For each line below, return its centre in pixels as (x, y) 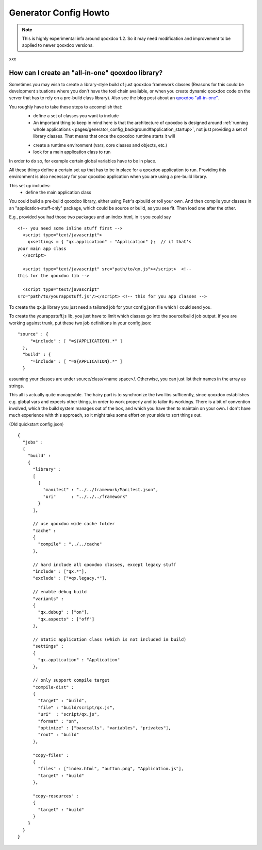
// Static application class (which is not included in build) (110, 639)
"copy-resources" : (56, 796)
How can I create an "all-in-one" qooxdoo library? (86, 73)
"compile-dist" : (53, 687)
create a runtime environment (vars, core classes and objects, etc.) (100, 145)
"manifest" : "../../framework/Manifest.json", (101, 490)
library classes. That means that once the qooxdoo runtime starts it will (104, 136)
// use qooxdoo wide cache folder (74, 524)
